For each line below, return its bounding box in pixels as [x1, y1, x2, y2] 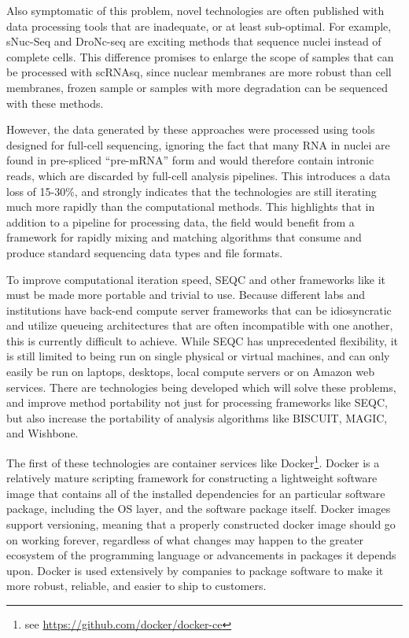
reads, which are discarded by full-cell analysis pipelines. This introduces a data [6, 167, 391, 183]
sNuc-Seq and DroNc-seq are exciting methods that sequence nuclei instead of [6, 33, 381, 50]
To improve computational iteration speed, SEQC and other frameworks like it [6, 271, 386, 287]
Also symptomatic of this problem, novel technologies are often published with [6, 2, 385, 18]
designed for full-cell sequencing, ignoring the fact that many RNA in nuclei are [6, 136, 390, 153]
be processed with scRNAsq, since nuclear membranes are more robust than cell [6, 64, 392, 80]
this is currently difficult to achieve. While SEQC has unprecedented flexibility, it [6, 332, 398, 349]
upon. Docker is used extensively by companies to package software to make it [6, 562, 384, 578]
